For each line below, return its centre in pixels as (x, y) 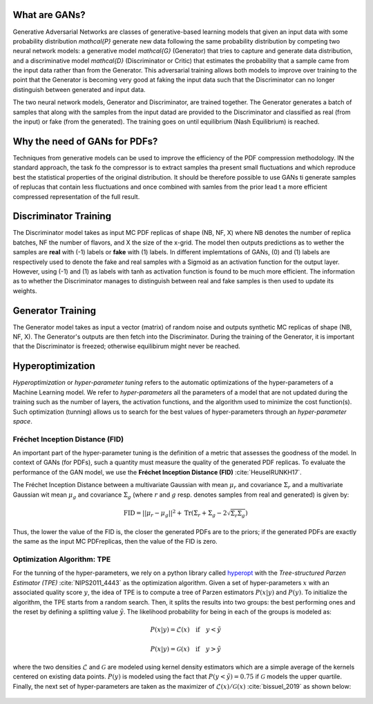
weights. (25, 291)
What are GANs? (49, 15)
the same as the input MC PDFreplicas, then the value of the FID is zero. (115, 542)
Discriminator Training (62, 217)
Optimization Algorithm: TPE (62, 560)
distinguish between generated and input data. (79, 89)
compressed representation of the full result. (76, 196)
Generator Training (55, 311)
